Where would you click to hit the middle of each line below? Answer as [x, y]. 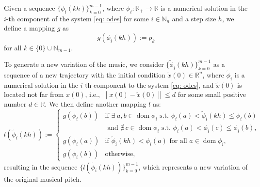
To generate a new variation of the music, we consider [84, 64]
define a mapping [30, 28]
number [15, 104]
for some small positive [212, 94]
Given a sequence [30, 8]
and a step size [194, 18]
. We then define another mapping [96, 104]
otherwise [119, 154]
